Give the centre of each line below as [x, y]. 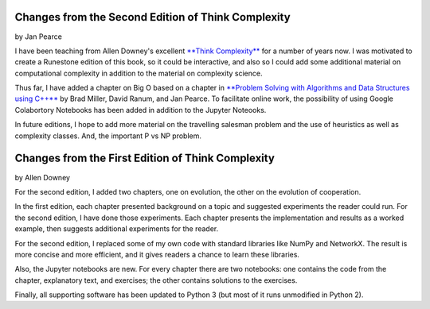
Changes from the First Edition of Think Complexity [145, 158]
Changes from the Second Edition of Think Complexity [152, 17]
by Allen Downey [43, 177]
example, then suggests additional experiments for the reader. [117, 229]
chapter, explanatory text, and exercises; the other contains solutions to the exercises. [156, 280]
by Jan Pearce [39, 37]
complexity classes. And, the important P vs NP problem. [108, 136]
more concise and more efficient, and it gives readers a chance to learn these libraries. [157, 254]
